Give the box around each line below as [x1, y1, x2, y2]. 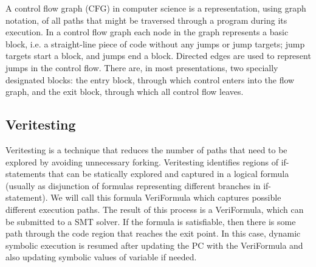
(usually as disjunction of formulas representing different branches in [5, 179, 261, 192]
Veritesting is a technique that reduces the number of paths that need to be [5, 143, 287, 156]
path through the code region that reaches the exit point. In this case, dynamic [5, 227, 301, 240]
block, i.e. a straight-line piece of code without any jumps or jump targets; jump [5, 37, 305, 50]
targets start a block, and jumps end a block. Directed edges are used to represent [5, 49, 311, 62]
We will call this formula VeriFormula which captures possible [50, 191, 281, 204]
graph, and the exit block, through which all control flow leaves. [5, 85, 244, 98]
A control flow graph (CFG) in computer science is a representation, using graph [5, 2, 306, 14]
